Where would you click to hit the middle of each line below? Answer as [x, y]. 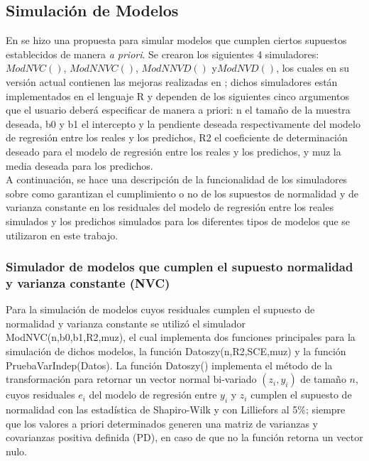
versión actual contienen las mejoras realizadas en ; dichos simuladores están [172, 81]
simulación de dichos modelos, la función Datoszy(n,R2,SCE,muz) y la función [176, 351]
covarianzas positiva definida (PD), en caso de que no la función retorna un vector [184, 437]
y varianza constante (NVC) [88, 282]
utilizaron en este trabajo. [62, 235]
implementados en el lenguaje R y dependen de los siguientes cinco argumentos [177, 96]
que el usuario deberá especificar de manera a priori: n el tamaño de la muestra [178, 110]
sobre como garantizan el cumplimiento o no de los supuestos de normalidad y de [182, 193]
